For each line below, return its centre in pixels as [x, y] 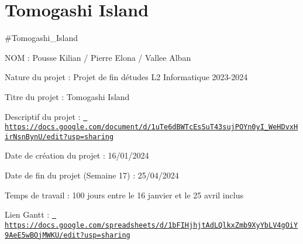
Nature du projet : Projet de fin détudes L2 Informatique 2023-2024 [126, 77]
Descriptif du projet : [43, 116]
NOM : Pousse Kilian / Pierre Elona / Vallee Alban [98, 57]
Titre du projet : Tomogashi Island [67, 96]
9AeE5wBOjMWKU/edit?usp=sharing [68, 235]
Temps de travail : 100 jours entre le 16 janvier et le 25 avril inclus [124, 195]
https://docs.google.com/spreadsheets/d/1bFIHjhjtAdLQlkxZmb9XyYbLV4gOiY [151, 225]
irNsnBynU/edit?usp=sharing [59, 137]
